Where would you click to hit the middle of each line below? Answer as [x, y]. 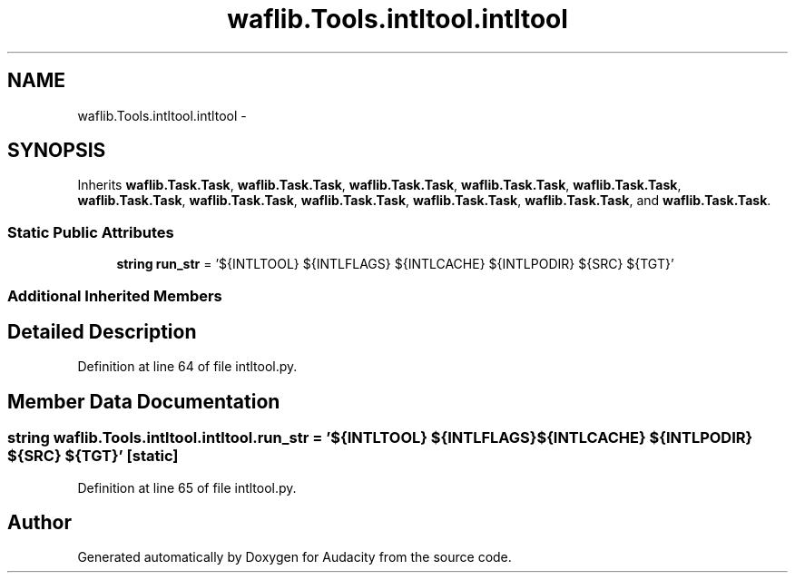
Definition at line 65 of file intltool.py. [187, 487]
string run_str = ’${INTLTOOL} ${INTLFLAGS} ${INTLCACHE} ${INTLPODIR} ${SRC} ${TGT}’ [395, 264]
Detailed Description [102, 331]
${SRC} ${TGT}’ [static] [93, 456]
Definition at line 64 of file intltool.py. [187, 367]
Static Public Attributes [91, 232]
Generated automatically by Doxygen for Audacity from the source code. [294, 557]
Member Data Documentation [144, 401]
